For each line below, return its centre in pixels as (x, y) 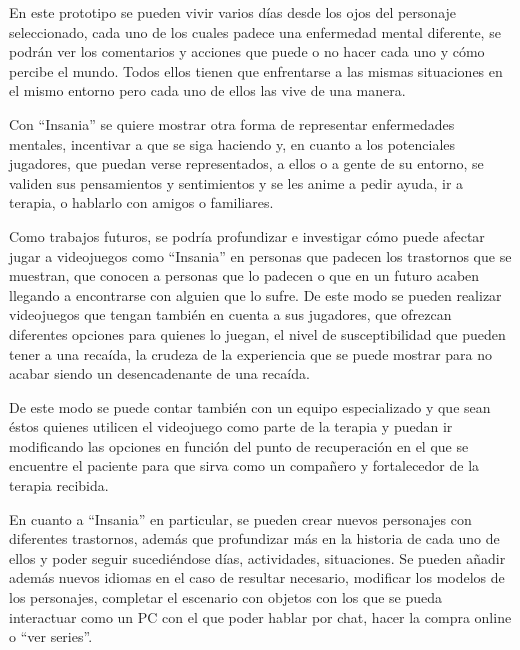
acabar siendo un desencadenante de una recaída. (159, 373)
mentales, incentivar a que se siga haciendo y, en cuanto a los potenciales (232, 143)
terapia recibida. (59, 485)
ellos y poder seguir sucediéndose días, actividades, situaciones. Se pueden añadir (257, 557)
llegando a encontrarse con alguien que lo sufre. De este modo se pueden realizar (255, 294)
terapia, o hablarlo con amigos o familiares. (141, 202)
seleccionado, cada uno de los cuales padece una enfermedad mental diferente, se (255, 31)
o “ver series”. (51, 636)
